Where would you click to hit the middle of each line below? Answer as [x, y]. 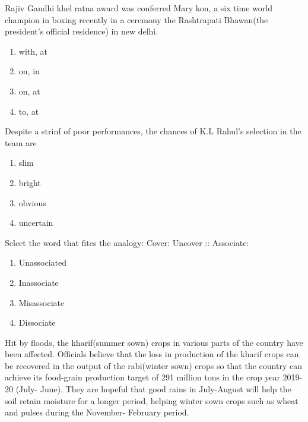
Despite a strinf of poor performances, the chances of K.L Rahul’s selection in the [153, 131]
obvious [32, 202]
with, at [33, 51]
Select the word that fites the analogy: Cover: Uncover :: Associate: [127, 242]
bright [30, 182]
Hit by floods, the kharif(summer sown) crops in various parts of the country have [154, 342]
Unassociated [43, 262]
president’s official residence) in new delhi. [82, 31]
